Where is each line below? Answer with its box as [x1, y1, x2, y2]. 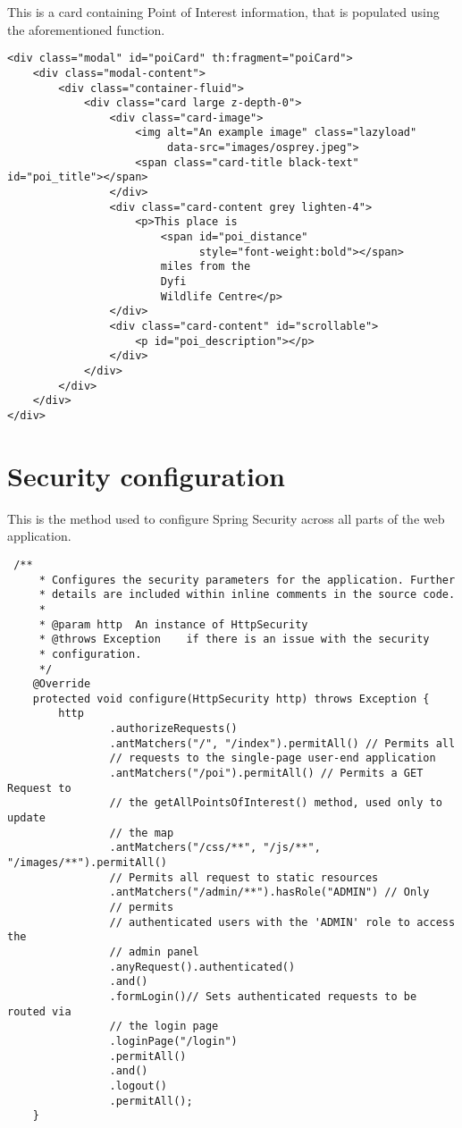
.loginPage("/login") [109, 1034, 238, 1048]
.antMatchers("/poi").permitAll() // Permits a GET [109, 767, 424, 780]
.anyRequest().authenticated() [109, 960, 296, 973]
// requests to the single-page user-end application [109, 752, 436, 765]
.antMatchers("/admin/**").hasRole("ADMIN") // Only [109, 886, 430, 899]
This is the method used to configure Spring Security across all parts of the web [7, 509, 445, 527]
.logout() [109, 1079, 167, 1092]
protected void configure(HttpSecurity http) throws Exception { [32, 692, 430, 705]
